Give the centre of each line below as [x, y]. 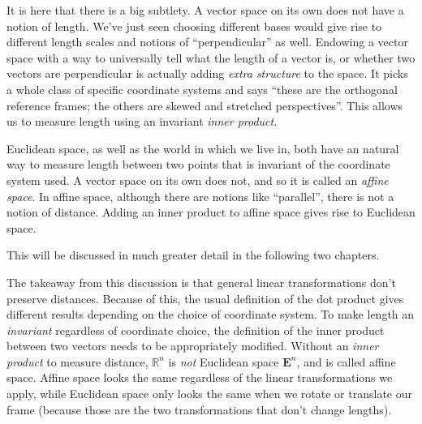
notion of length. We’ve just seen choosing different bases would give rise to [194, 26]
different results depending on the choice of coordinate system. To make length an [211, 314]
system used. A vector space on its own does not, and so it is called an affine [198, 180]
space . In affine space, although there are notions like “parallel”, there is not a [200, 196]
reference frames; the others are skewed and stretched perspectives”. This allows [205, 105]
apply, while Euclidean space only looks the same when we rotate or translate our [209, 394]
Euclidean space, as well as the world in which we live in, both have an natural [203, 148]
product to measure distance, [78, 361]
